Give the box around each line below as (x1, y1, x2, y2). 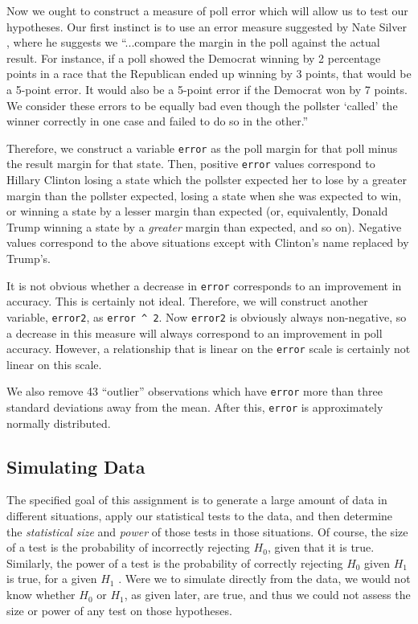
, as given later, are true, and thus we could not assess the (124, 586, 411, 603)
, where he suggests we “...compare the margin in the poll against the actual (6, 34, 380, 51)
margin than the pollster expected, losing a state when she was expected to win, (6, 187, 402, 203)
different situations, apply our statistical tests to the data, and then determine (6, 507, 393, 524)
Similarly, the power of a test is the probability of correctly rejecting (6, 554, 343, 571)
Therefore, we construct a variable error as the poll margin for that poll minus (6, 139, 398, 156)
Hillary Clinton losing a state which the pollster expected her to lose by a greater (6, 171, 407, 188)
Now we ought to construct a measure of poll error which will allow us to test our (6, 2, 408, 18)
